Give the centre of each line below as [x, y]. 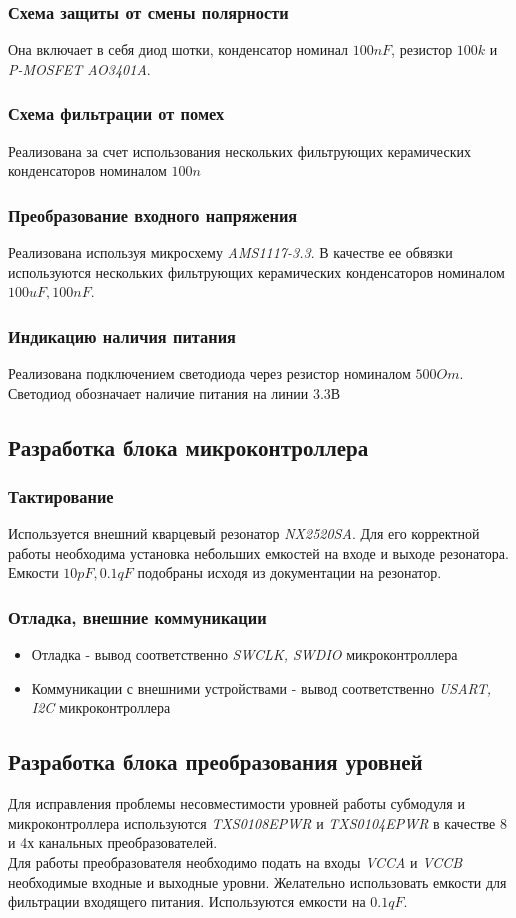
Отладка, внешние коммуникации [137, 616]
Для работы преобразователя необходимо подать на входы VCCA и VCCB [235, 861]
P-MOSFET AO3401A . [79, 68]
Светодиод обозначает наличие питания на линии [158, 392]
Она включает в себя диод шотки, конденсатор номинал [178, 49]
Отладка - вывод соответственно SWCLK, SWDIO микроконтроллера [244, 654]
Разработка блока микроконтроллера [188, 446]
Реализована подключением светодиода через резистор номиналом [209, 373]
